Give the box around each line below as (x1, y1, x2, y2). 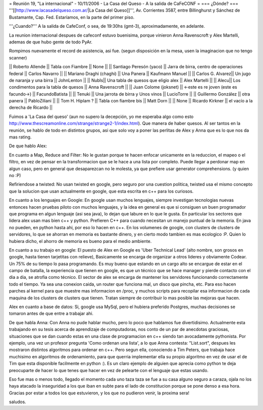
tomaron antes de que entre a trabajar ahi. (9, 311, 94, 316)
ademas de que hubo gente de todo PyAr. (9, 39, 93, 45)
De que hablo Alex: (9, 143, 47, 149)
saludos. (9, 399, 26, 405)
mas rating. (9, 134, 32, 140)
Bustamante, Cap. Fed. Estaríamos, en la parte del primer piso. (9, 14, 135, 20)
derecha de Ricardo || (9, 105, 53, 111)
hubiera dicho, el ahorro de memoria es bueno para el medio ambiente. (9, 238, 152, 244)
